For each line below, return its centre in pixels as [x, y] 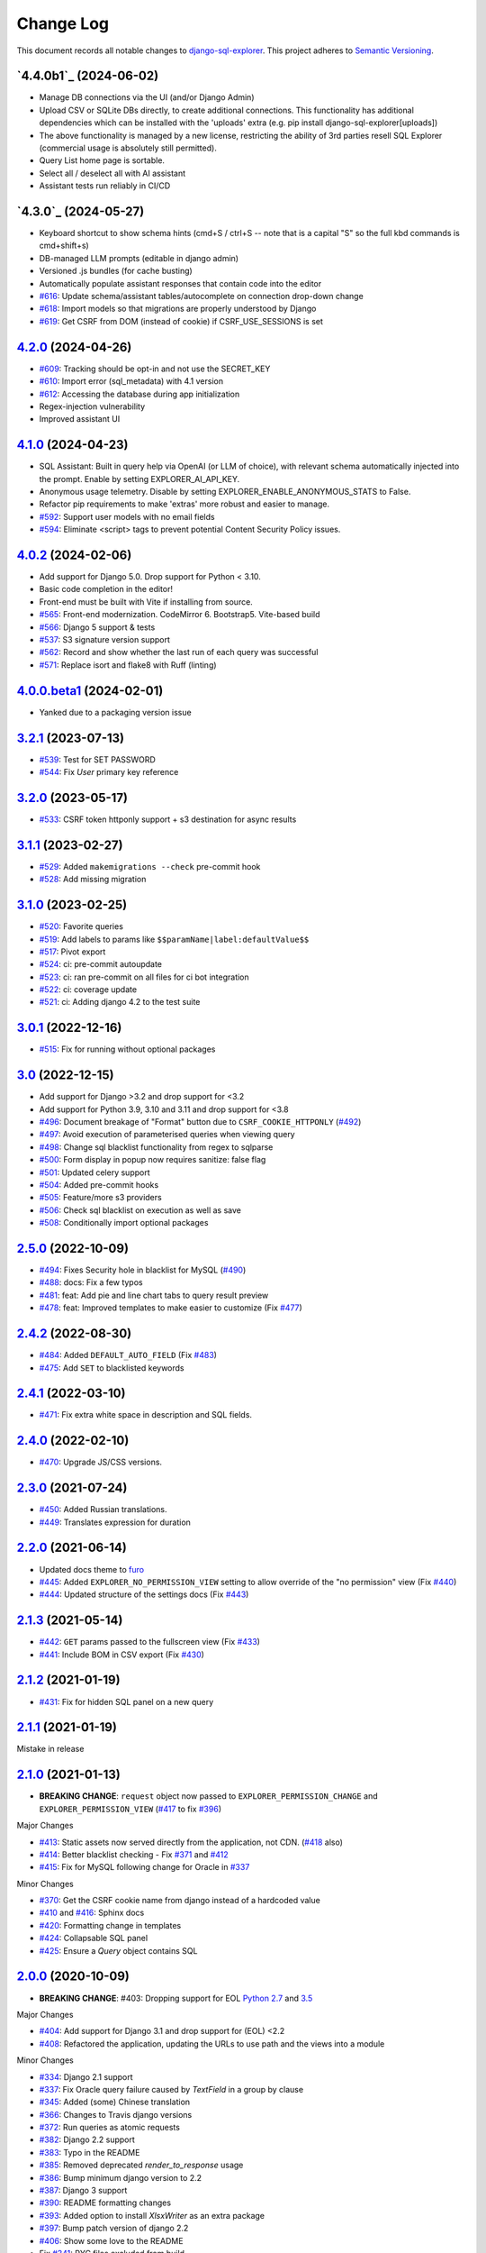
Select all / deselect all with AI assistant [112, 173]
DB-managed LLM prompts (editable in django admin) [139, 258]
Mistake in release [50, 1749]
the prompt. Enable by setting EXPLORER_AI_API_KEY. [139, 479]
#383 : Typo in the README [90, 2152]
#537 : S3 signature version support [105, 640]
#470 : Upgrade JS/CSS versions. [100, 1462]
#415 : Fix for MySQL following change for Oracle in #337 [144, 1867]
